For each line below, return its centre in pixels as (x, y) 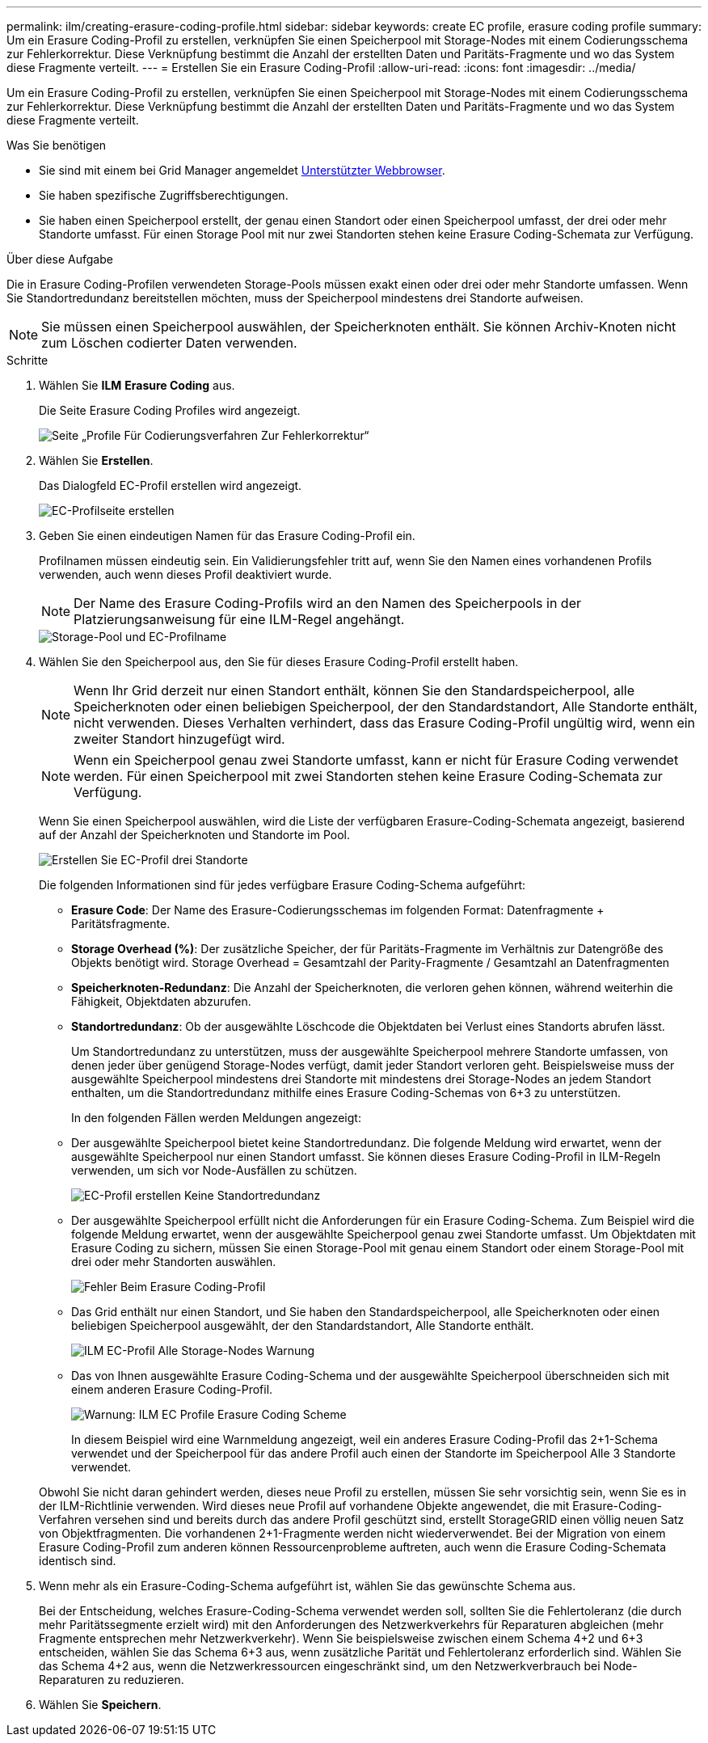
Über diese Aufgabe (60, 259)
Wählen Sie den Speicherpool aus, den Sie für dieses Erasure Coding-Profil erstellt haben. (279, 662)
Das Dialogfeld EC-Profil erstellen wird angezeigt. (171, 485)
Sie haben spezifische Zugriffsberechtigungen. (164, 195)
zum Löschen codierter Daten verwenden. (169, 343)
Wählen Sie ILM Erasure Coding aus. (137, 385)
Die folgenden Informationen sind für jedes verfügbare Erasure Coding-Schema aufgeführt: (282, 885)
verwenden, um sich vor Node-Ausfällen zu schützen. (214, 1170)
